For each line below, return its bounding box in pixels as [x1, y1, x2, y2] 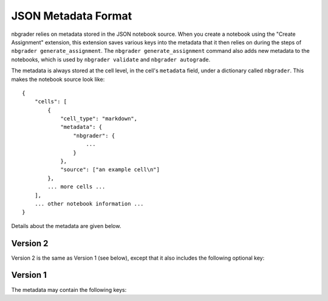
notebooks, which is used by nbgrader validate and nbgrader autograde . [11, 55, 211, 63]
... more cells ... [47, 183, 106, 190]
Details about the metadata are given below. [11, 222, 121, 229]
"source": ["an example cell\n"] [60, 166, 160, 173]
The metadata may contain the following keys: [11, 286, 127, 293]
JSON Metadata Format [11, 9, 132, 22]
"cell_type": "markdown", [60, 116, 138, 122]
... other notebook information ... [34, 200, 144, 207]
